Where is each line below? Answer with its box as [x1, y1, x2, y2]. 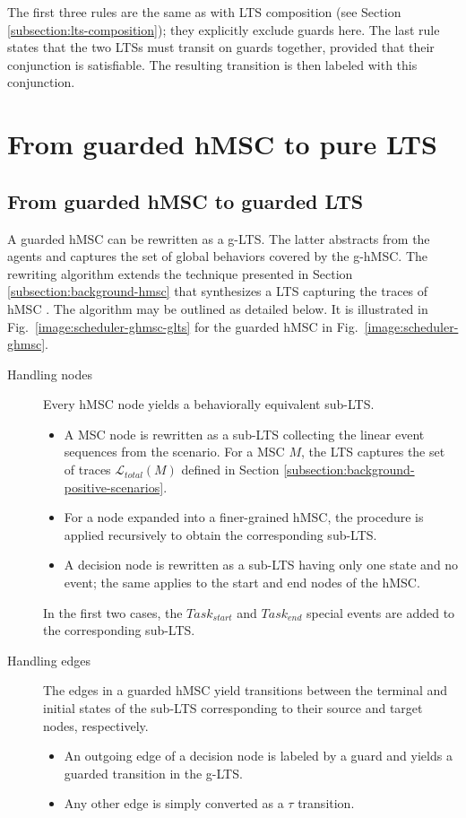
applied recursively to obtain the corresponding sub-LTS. [64, 525, 377, 544]
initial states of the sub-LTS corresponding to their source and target [43, 699, 423, 718]
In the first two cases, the [43, 603, 183, 622]
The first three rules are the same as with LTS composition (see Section [7, 3, 401, 21]
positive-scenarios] [64, 477, 164, 496]
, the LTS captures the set [300, 442, 445, 461]
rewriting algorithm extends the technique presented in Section [7, 264, 353, 283]
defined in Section [181, 460, 280, 479]
